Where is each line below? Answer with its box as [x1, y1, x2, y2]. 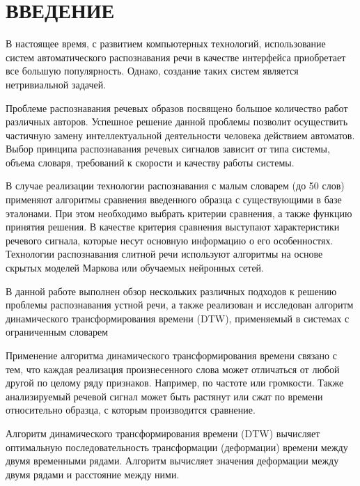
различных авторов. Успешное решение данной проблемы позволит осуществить [6, 114, 348, 129]
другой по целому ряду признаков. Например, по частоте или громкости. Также [6, 375, 344, 390]
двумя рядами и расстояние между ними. [6, 467, 180, 481]
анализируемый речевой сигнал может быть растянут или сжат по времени [6, 389, 323, 403]
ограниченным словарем [6, 324, 109, 339]
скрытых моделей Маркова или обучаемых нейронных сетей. [6, 260, 264, 275]
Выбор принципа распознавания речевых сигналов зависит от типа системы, [6, 141, 330, 156]
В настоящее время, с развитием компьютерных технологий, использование [6, 36, 326, 51]
